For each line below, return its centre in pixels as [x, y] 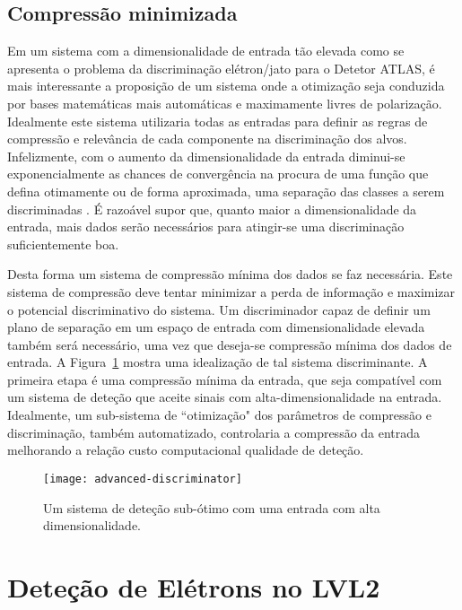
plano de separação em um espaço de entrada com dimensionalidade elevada [216, 327]
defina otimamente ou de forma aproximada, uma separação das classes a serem [226, 191]
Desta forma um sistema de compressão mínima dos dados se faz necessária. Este [230, 274]
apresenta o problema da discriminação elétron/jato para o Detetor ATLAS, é [221, 68]
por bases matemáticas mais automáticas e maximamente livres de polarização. [225, 103]
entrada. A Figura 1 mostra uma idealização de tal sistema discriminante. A [218, 362]
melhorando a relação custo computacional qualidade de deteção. [186, 450]
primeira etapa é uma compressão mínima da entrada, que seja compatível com [225, 379]
